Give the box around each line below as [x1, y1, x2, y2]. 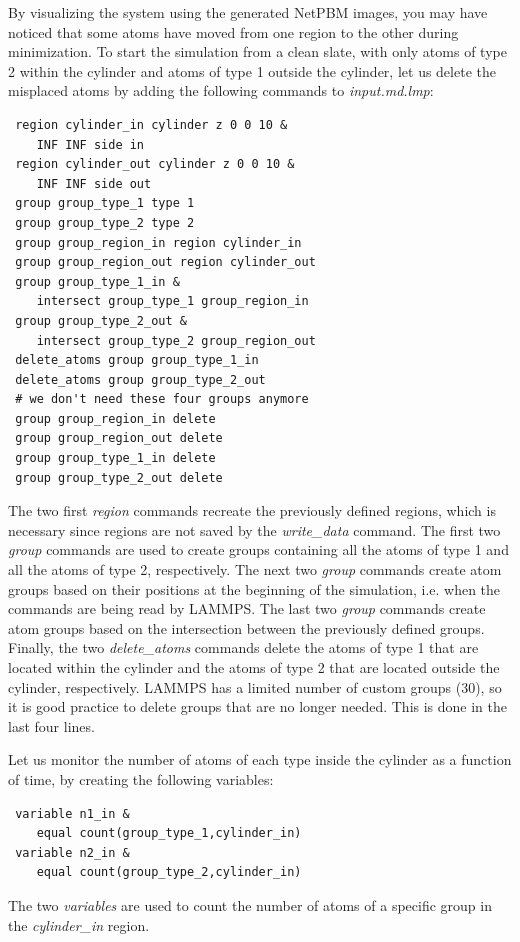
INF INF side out [36, 176, 152, 191]
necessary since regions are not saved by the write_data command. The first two [8, 519, 501, 540]
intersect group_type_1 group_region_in [36, 294, 309, 309]
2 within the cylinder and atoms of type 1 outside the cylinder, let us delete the [8, 60, 496, 81]
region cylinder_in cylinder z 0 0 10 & [15, 117, 288, 132]
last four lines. [8, 715, 95, 736]
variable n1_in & [15, 806, 130, 821]
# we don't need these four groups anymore [15, 392, 309, 407]
